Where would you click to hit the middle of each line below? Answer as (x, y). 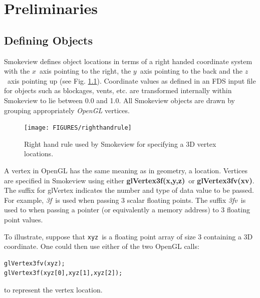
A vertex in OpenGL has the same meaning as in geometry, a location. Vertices (126, 170)
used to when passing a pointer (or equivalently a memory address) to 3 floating (127, 210)
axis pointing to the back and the (191, 71)
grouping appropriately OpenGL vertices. (67, 110)
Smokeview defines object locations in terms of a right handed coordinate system (128, 61)
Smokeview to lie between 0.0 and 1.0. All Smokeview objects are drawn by (119, 100)
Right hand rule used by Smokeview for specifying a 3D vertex (120, 143)
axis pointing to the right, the (85, 71)
